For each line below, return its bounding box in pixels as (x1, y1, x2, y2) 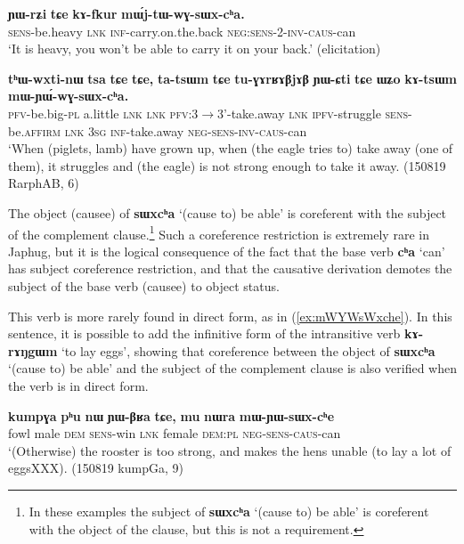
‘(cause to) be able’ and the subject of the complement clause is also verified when (8, 359, 457, 378)
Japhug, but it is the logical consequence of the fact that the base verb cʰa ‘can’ (8, 241, 445, 260)
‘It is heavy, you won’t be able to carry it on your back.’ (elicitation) (8, 39, 381, 58)
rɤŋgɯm (8, 341, 58, 360)
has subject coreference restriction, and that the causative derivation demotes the (8, 259, 452, 278)
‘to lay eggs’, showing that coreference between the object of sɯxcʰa (61, 341, 436, 360)
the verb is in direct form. (8, 376, 149, 394)
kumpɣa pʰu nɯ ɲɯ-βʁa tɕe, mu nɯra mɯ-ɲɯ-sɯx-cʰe (8, 406, 335, 425)
